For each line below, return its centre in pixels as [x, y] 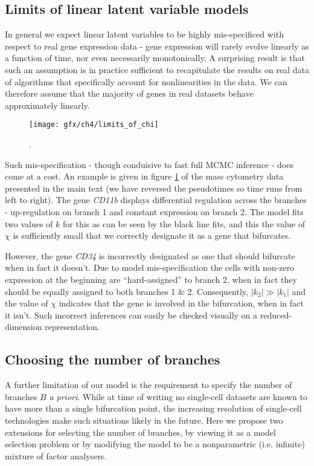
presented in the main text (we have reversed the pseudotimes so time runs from [154, 188]
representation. [72, 327]
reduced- [276, 315]
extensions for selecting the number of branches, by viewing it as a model [140, 432]
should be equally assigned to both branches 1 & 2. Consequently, [127, 291]
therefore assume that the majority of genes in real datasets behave [129, 93]
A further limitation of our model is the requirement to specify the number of [149, 385]
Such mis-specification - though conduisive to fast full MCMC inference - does [149, 164]
